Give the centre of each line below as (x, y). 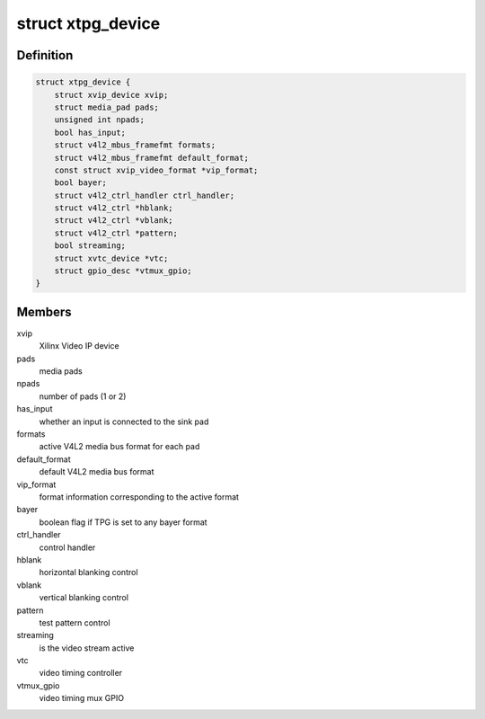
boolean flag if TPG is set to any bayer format (123, 522)
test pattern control (75, 622)
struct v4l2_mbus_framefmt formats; (135, 145)
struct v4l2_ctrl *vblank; (114, 221)
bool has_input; (90, 132)
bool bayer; (81, 183)
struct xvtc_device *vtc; (111, 258)
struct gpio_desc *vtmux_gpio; (123, 271)
